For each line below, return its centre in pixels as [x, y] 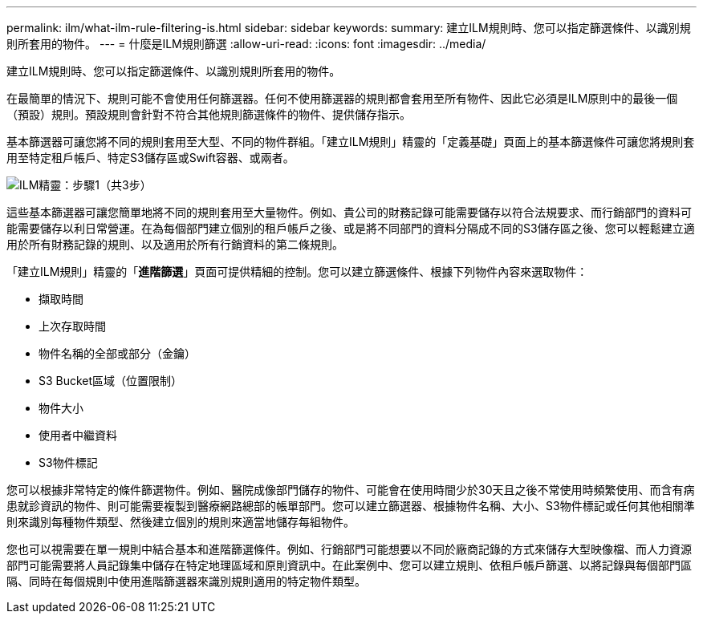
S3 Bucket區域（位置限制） [111, 381]
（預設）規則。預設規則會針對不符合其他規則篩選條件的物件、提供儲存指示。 [209, 114]
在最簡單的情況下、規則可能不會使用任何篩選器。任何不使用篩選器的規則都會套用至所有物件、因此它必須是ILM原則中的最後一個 [342, 98]
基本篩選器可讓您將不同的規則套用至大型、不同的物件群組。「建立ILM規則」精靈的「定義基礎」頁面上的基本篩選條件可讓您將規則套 [351, 142]
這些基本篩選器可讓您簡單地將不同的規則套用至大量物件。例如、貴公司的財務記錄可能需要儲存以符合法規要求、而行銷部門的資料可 [349, 212]
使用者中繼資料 [78, 435]
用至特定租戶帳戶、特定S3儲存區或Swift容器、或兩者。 [150, 158]
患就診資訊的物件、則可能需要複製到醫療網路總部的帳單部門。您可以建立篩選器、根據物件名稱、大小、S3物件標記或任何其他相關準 [351, 506]
